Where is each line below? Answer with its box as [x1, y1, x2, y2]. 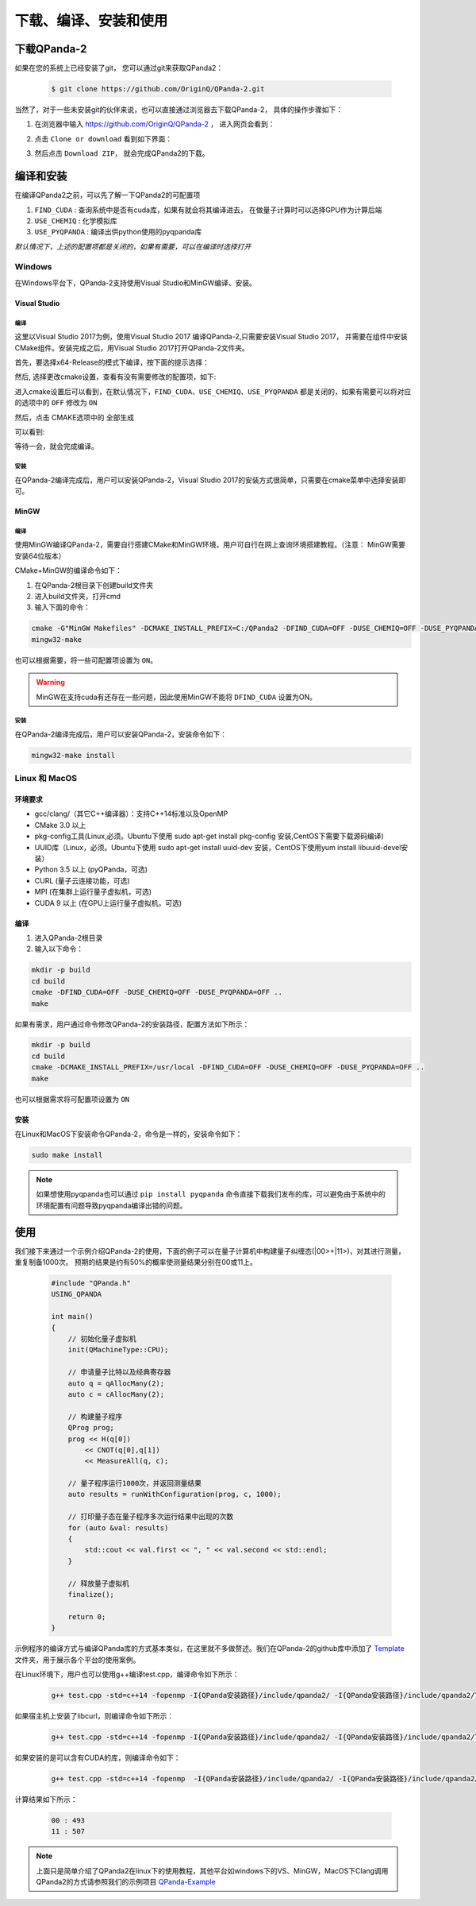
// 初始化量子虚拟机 [67, 1335, 136, 1343]
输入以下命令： [34, 944, 83, 953]
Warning [36, 678, 65, 687]
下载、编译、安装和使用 [14, 12, 168, 29]
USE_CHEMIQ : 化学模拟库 [34, 215, 118, 226]
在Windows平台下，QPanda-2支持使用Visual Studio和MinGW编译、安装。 [14, 278, 257, 288]
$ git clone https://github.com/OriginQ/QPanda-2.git [51, 84, 265, 94]
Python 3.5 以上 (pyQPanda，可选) [34, 864, 148, 874]
